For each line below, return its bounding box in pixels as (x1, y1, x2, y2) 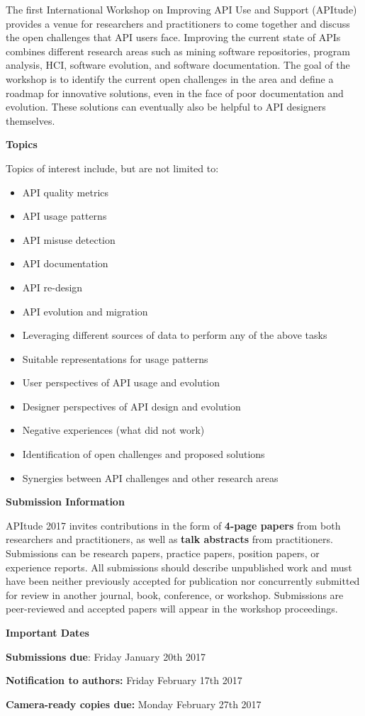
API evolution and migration (22, 303, 148, 318)
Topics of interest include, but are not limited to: (6, 160, 219, 175)
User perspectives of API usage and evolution (22, 375, 220, 390)
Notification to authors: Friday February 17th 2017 (6, 673, 242, 688)
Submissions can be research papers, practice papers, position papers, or (6, 546, 320, 561)
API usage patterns (22, 208, 107, 223)
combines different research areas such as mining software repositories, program (6, 43, 350, 58)
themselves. (6, 113, 55, 128)
